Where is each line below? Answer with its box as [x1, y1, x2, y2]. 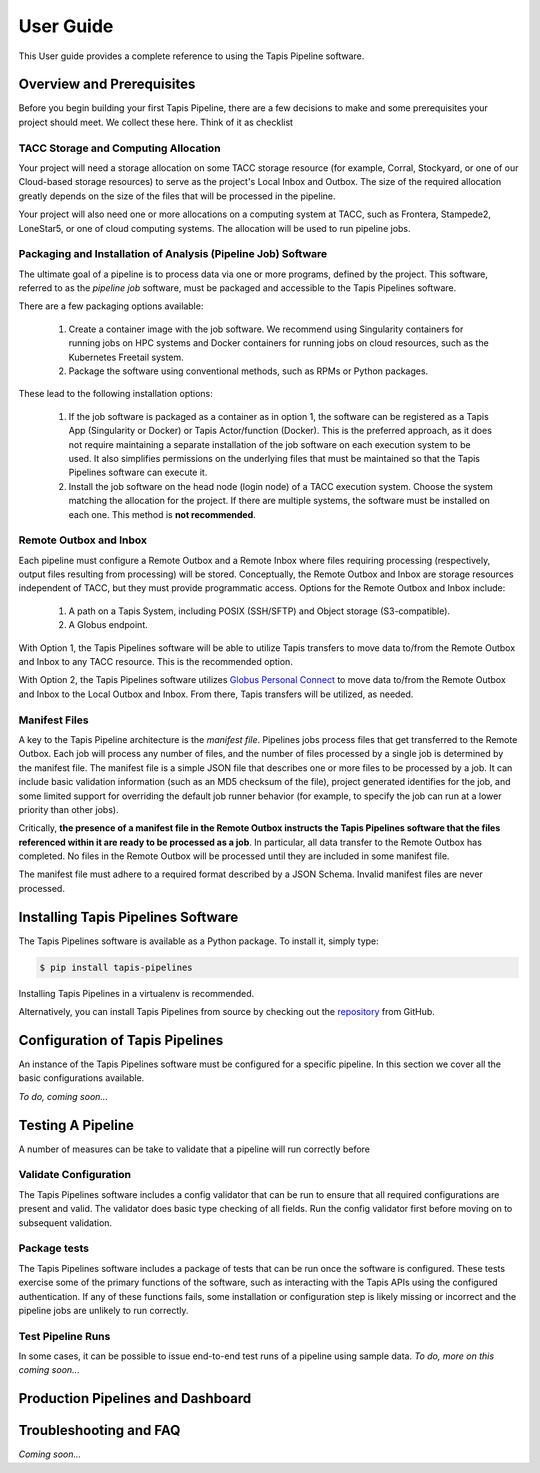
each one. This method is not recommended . [68, 508, 257, 520]
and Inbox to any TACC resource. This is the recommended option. [18, 656, 294, 668]
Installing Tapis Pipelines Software [18, 908, 239, 925]
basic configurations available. [18, 1072, 145, 1084]
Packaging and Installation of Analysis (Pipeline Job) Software [18, 247, 328, 261]
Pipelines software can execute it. [68, 466, 208, 479]
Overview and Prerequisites [18, 76, 196, 93]
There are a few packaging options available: [18, 300, 204, 312]
